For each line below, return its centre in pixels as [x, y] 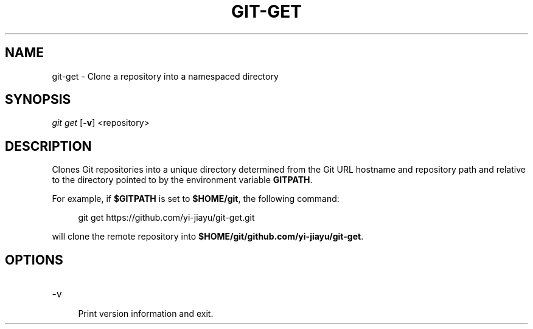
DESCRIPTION [48, 146]
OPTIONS [34, 260]
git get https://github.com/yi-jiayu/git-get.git [166, 218]
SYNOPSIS [38, 100]
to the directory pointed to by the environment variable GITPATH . [182, 180]
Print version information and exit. [146, 314]
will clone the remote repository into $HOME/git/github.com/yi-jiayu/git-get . [208, 237]
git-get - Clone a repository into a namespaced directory [165, 76]
